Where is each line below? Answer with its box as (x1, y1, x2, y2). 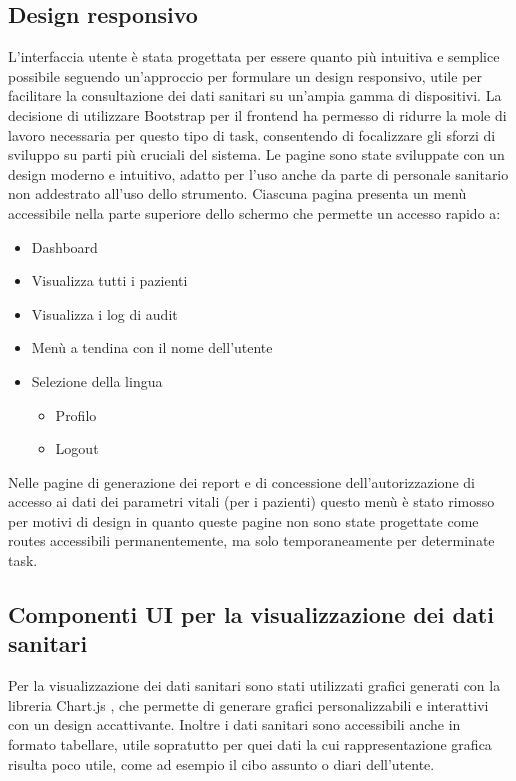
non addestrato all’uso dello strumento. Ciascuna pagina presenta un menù (8, 183, 467, 204)
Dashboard (31, 236, 98, 257)
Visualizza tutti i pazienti (31, 270, 188, 291)
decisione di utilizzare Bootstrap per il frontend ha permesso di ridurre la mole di (8, 104, 507, 125)
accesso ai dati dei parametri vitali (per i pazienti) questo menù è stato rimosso (8, 491, 495, 512)
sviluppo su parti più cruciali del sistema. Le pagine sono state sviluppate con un (8, 144, 505, 165)
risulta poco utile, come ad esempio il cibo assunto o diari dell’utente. (8, 753, 435, 774)
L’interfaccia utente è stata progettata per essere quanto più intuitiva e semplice (8, 46, 500, 67)
